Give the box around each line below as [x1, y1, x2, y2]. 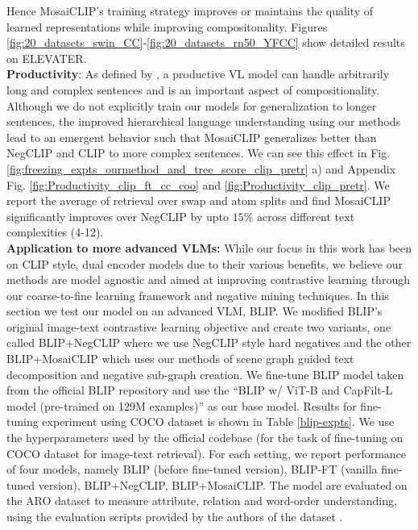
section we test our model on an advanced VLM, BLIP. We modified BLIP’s [6, 303, 383, 319]
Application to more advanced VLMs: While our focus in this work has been [6, 239, 412, 256]
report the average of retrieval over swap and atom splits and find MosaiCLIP [6, 192, 391, 209]
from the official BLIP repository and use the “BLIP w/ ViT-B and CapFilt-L [6, 382, 393, 399]
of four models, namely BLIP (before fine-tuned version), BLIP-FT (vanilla [6, 461, 378, 478]
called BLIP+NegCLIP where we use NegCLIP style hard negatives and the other [6, 334, 412, 351]
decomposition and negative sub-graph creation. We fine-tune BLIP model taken [6, 365, 404, 382]
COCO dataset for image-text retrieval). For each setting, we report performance [6, 444, 407, 461]
